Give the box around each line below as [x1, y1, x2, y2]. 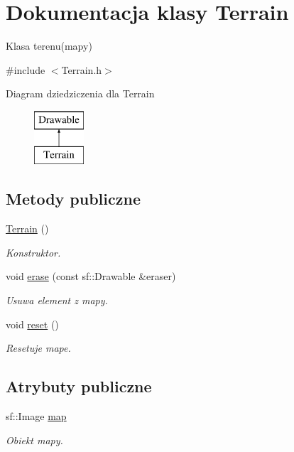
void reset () [6, 316, 59, 331]
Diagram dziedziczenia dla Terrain [6, 86, 155, 101]
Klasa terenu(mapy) [6, 38, 92, 53]
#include [6, 62, 45, 77]
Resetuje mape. [6, 340, 71, 355]
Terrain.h [61, 62, 102, 77]
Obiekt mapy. [6, 432, 63, 447]
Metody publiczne [6, 188, 141, 210]
